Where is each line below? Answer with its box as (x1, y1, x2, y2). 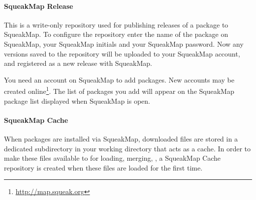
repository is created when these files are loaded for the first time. (4, 162, 203, 172)
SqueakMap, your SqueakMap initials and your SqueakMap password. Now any (4, 38, 244, 49)
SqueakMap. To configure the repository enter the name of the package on (4, 29, 228, 39)
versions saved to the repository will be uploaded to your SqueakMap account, (4, 48, 240, 58)
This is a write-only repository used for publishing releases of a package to (4, 19, 228, 29)
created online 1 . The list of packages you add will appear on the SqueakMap (4, 85, 234, 96)
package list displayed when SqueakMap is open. (4, 95, 150, 106)
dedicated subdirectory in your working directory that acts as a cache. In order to (4, 143, 251, 153)
